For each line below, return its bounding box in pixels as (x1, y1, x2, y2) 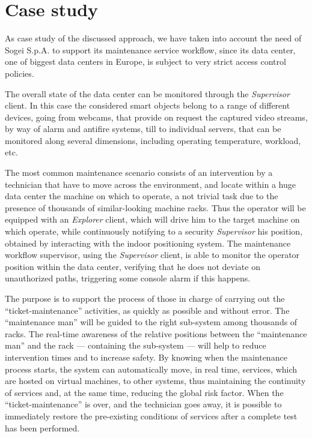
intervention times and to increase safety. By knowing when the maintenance (5, 350, 287, 363)
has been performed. (5, 421, 80, 434)
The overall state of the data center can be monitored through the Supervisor (5, 87, 290, 100)
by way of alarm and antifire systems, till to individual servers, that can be (5, 122, 281, 135)
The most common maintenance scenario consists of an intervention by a (5, 166, 273, 179)
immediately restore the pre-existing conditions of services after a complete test (5, 409, 298, 422)
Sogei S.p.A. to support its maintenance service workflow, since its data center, (5, 43, 296, 56)
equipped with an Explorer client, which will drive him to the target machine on (5, 213, 300, 226)
